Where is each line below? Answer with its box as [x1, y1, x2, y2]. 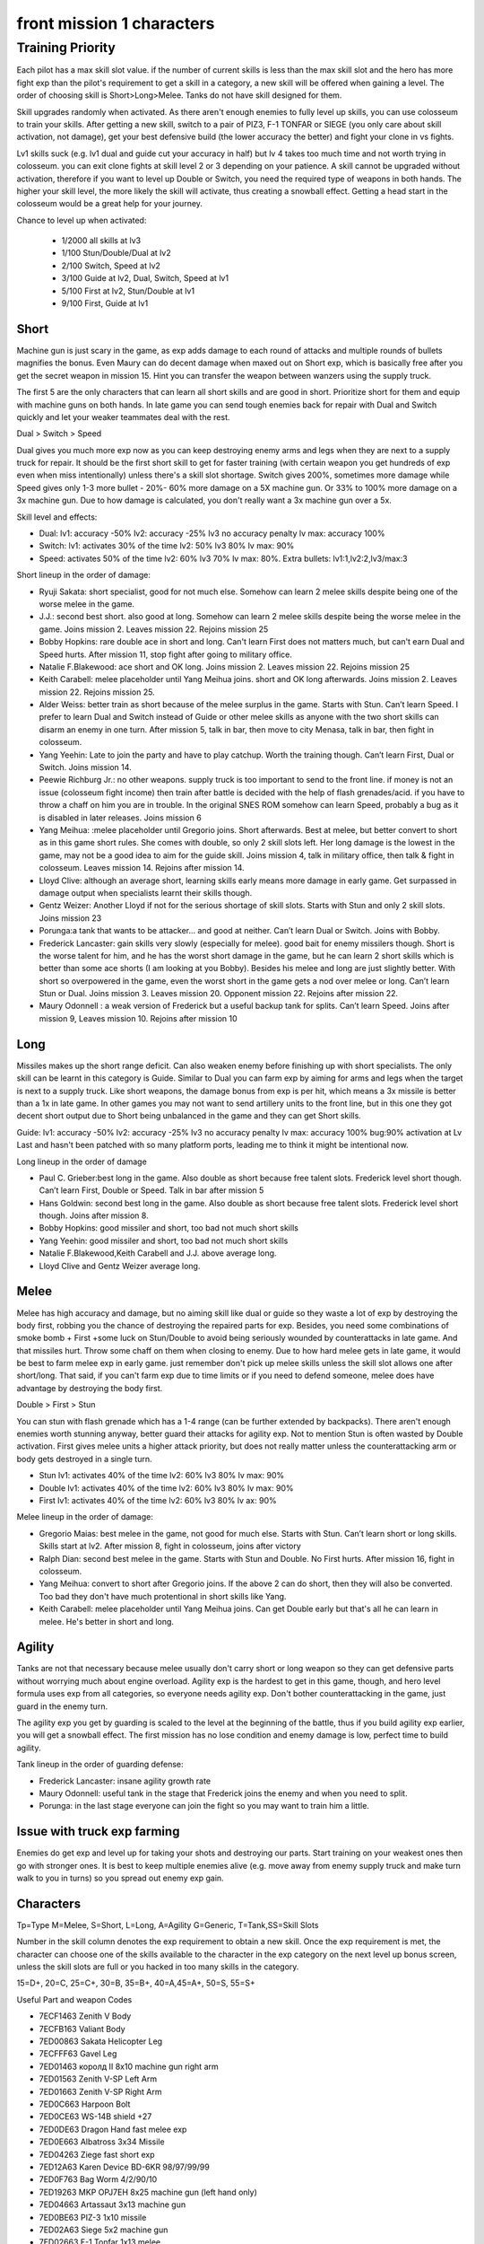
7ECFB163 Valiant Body [39, 2023, 125, 2034]
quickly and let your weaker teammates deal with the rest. [16, 411, 230, 422]
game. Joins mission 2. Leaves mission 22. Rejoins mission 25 [39, 624, 269, 635]
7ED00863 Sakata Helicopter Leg [39, 2036, 163, 2047]
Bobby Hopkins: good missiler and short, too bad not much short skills [39, 1223, 299, 1233]
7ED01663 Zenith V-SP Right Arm [39, 2086, 162, 2097]
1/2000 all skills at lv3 [61, 235, 142, 246]
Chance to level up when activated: [16, 215, 147, 225]
